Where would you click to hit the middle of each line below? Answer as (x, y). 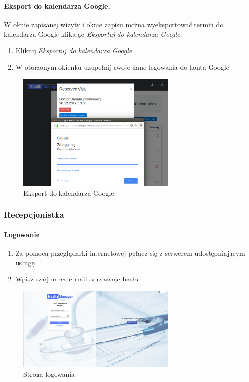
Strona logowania (49, 373)
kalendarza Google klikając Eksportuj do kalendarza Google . (93, 34)
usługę (25, 262)
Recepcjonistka (34, 214)
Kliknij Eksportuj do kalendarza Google (74, 50)
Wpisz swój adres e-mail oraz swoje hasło (77, 279)
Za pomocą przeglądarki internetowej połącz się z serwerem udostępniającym (130, 253)
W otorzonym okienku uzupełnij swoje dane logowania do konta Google (122, 67)
